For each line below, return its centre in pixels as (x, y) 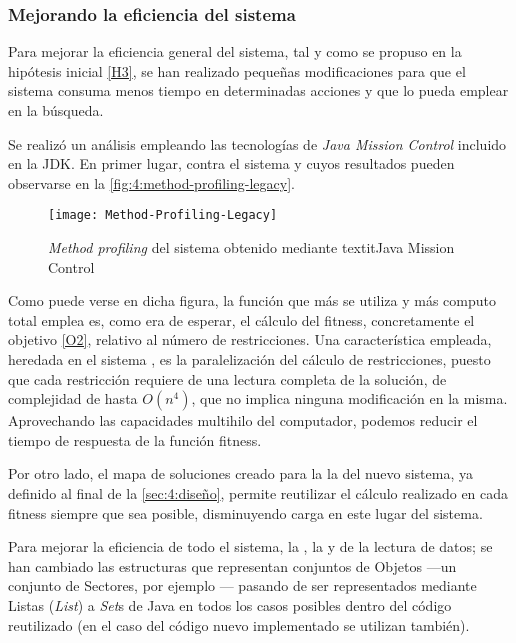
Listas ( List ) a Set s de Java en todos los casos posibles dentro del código (230, 604)
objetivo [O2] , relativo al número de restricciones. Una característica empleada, (250, 339)
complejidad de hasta (73, 398)
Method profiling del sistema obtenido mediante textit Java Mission (251, 247)
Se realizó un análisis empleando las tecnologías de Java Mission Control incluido (257, 143)
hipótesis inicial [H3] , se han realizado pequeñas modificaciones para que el (237, 70)
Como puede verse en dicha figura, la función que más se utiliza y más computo (252, 300)
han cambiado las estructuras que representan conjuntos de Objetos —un (232, 565)
